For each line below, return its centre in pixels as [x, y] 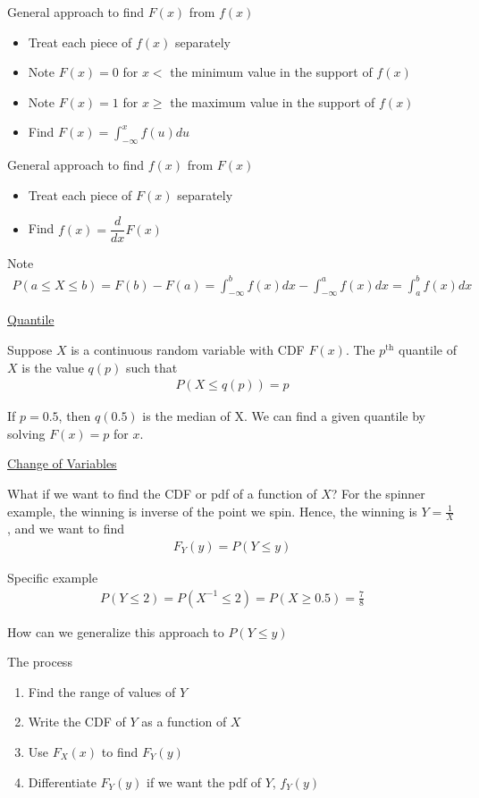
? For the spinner [378, 493]
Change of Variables [62, 463]
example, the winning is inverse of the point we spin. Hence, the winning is [212, 511]
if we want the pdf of [204, 781]
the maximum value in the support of [273, 101]
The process [40, 662]
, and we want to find [66, 529]
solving [26, 433]
